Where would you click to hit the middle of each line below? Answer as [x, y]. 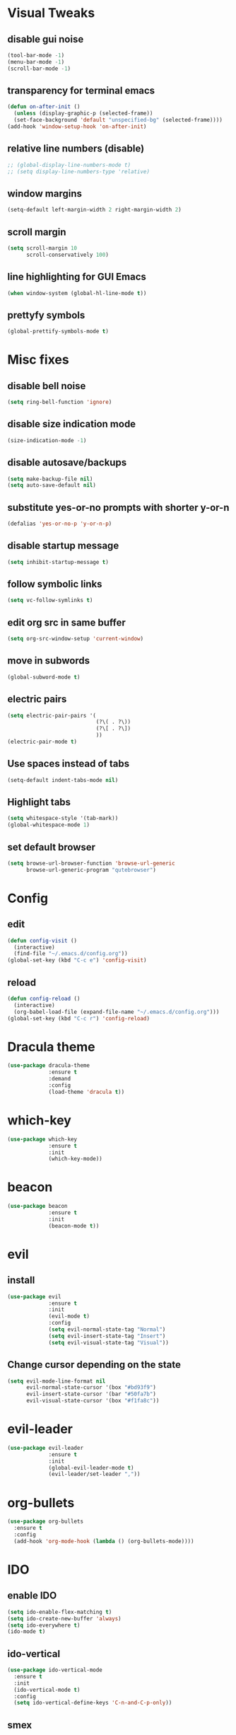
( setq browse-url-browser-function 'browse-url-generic [91, 863]
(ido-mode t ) [26, 1632]
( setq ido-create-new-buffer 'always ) [64, 1618]
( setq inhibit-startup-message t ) [58, 562]
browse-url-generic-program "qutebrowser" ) [91, 870]
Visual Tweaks [51, 13]
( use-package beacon [38, 1206]
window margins [45, 194]
